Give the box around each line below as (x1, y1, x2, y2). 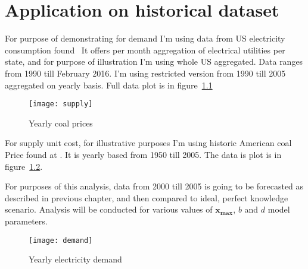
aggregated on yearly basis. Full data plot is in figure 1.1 (5, 78, 213, 91)
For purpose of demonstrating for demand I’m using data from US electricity (5, 32, 285, 45)
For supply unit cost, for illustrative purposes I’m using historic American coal (5, 137, 292, 149)
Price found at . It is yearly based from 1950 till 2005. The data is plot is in (5, 148, 282, 160)
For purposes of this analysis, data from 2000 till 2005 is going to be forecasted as (5, 180, 304, 192)
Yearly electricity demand (29, 253, 122, 265)
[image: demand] (29, 236, 93, 245)
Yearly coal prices (29, 116, 93, 129)
